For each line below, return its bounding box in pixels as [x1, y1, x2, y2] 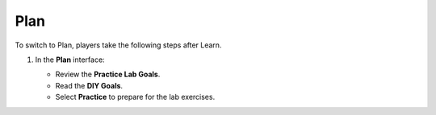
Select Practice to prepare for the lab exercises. [55, 92, 216, 102]
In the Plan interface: [35, 55, 105, 64]
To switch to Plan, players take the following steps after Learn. [15, 40, 222, 50]
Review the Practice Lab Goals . [55, 69, 161, 80]
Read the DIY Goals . [55, 80, 124, 90]
